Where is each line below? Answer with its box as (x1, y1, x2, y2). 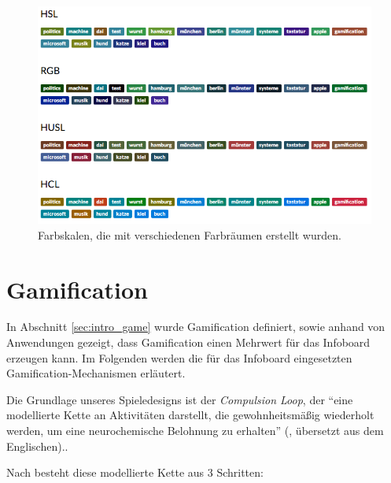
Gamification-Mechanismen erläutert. (6, 365, 186, 381)
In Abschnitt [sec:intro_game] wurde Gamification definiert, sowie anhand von (6, 318, 385, 335)
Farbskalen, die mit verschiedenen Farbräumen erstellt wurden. (38, 226, 341, 243)
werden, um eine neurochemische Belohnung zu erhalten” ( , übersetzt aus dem (6, 422, 384, 439)
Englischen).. (6, 437, 68, 454)
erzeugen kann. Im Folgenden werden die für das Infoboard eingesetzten (6, 349, 352, 366)
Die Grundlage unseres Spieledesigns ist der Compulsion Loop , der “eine (6, 391, 353, 407)
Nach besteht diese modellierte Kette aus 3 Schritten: (6, 464, 264, 481)
